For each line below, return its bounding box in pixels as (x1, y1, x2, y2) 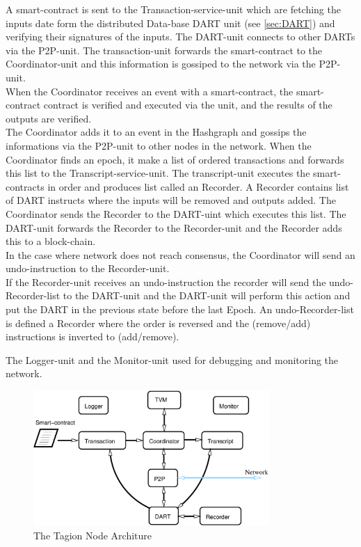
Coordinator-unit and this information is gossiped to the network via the (6, 56, 316, 71)
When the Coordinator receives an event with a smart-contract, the (6, 84, 294, 98)
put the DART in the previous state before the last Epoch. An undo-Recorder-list (6, 302, 354, 317)
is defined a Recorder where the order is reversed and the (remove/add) (6, 315, 311, 330)
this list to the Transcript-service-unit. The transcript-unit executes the (6, 166, 310, 180)
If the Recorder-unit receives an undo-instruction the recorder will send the (6, 274, 326, 289)
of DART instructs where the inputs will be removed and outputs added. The (6, 193, 336, 207)
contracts (6, 179, 45, 193)
